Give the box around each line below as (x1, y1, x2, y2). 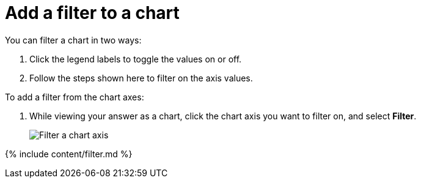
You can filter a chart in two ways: (5, 34, 142, 45)
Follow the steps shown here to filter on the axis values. (29, 72, 253, 83)
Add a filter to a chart (5, 2, 180, 23)
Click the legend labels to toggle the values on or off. (29, 53, 242, 64)
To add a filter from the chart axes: (5, 91, 144, 102)
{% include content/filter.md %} (5, 148, 133, 159)
